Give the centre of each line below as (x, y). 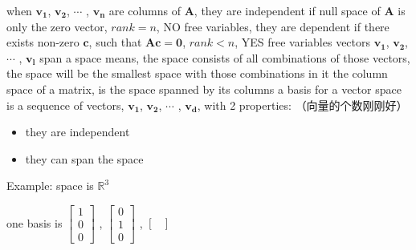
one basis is (35, 222)
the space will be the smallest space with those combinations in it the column (197, 73)
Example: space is (50, 185)
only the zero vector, (57, 26)
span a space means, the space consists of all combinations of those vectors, (225, 57)
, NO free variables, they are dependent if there (273, 26)
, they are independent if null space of (287, 10)
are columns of (145, 10)
